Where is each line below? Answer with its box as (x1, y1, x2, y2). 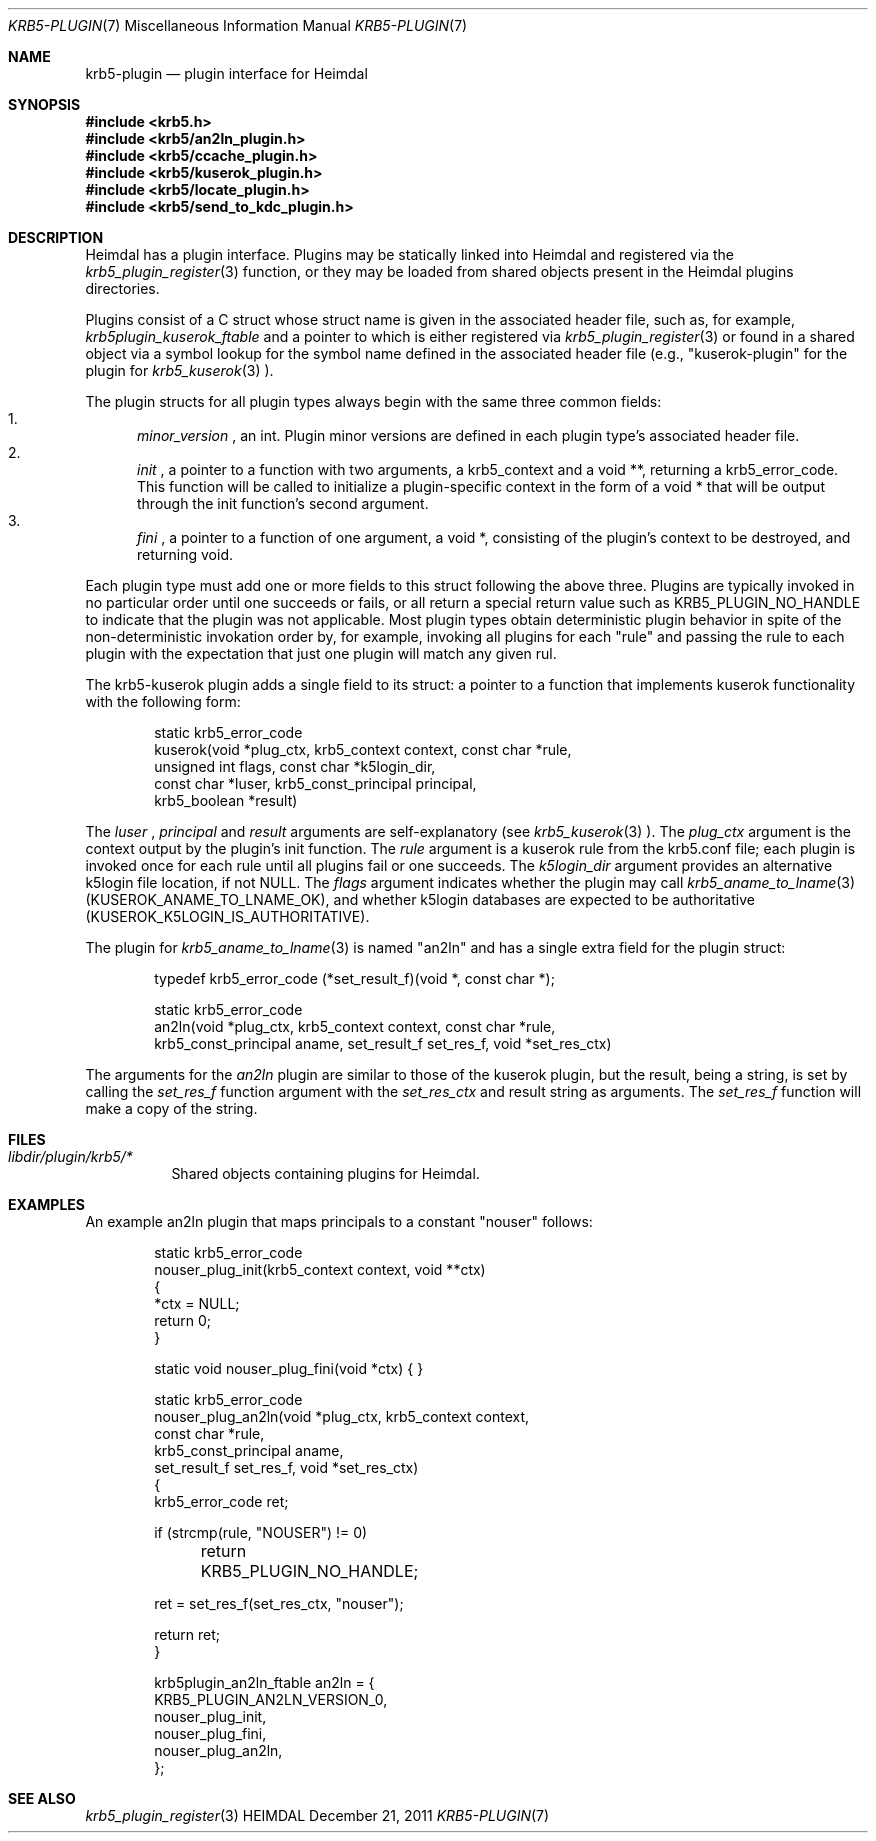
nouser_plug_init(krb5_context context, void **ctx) (154, 1261, 486, 1278)
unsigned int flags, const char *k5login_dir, (154, 758, 436, 775)
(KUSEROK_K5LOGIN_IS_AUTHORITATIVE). (85, 908, 370, 925)
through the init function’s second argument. (137, 495, 429, 512)
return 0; (154, 1312, 212, 1329)
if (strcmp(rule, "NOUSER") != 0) (154, 1524, 368, 1541)
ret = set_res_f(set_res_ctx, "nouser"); (154, 1595, 404, 1612)
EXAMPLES (8, 1196, 85, 1213)
